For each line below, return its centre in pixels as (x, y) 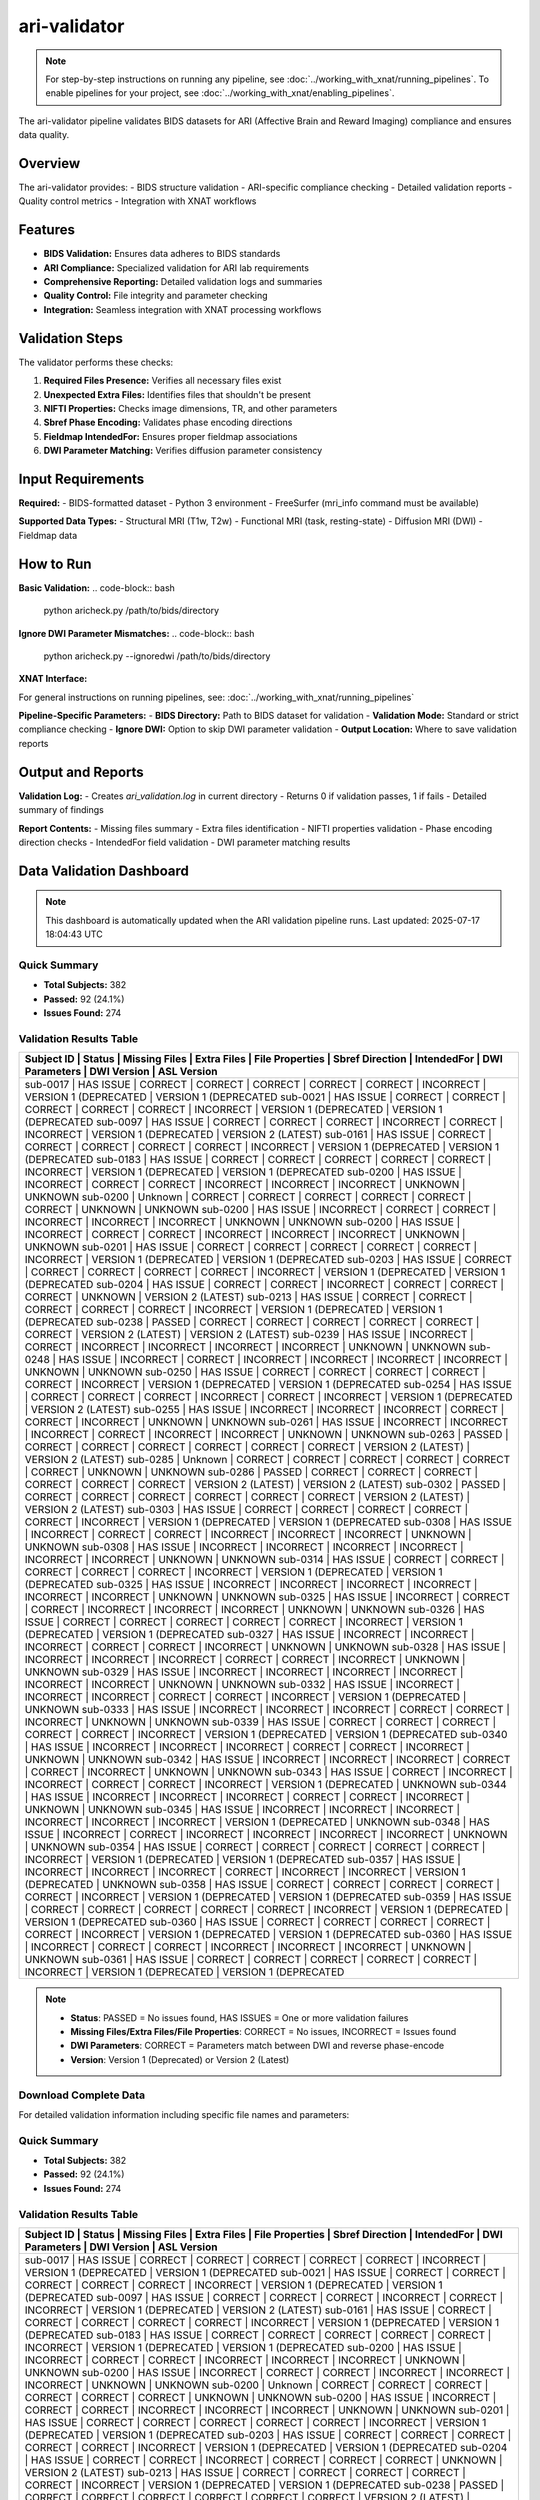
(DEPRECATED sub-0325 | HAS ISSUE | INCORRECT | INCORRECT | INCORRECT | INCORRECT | (251, 1585)
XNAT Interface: (53, 679)
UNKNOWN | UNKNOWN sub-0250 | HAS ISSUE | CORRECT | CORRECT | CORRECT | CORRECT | (255, 1372)
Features (46, 230)
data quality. (44, 135)
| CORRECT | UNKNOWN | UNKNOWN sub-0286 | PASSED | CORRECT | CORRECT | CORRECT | (251, 1472)
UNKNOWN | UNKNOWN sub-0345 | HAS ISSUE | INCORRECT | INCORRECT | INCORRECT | (242, 1810)
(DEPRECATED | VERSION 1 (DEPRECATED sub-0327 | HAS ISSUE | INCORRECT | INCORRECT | (249, 1635)
